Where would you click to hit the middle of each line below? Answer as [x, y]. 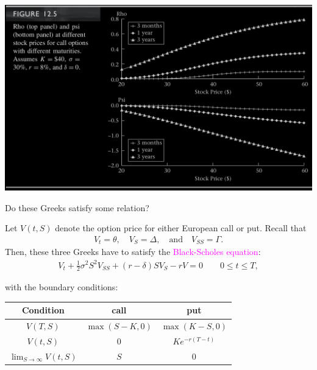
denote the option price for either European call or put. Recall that [181, 228]
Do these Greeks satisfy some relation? [77, 207]
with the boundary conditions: [62, 287]
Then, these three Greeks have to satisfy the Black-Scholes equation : [133, 252]
